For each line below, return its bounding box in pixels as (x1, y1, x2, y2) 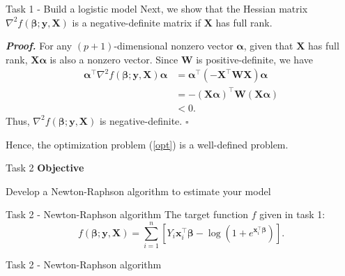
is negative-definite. (99, 113, 183, 128)
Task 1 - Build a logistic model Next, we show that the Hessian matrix (6, 1, 308, 15)
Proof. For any (6, 38, 72, 53)
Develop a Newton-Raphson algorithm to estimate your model (6, 183, 271, 198)
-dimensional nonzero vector (114, 38, 233, 53)
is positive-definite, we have (196, 52, 313, 66)
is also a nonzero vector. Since (49, 52, 178, 66)
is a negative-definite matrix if (72, 15, 201, 29)
